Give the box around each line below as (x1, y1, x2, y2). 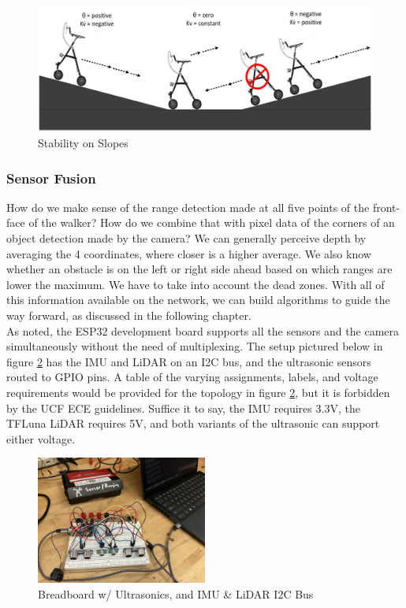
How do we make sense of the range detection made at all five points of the (6, 198, 370, 215)
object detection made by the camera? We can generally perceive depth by (6, 230, 367, 246)
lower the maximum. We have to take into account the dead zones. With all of (6, 276, 385, 292)
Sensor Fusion (6, 168, 96, 187)
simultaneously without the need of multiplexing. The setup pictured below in (6, 338, 383, 354)
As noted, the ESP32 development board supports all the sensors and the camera (6, 322, 400, 339)
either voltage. (6, 430, 76, 447)
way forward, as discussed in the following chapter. (6, 306, 251, 323)
